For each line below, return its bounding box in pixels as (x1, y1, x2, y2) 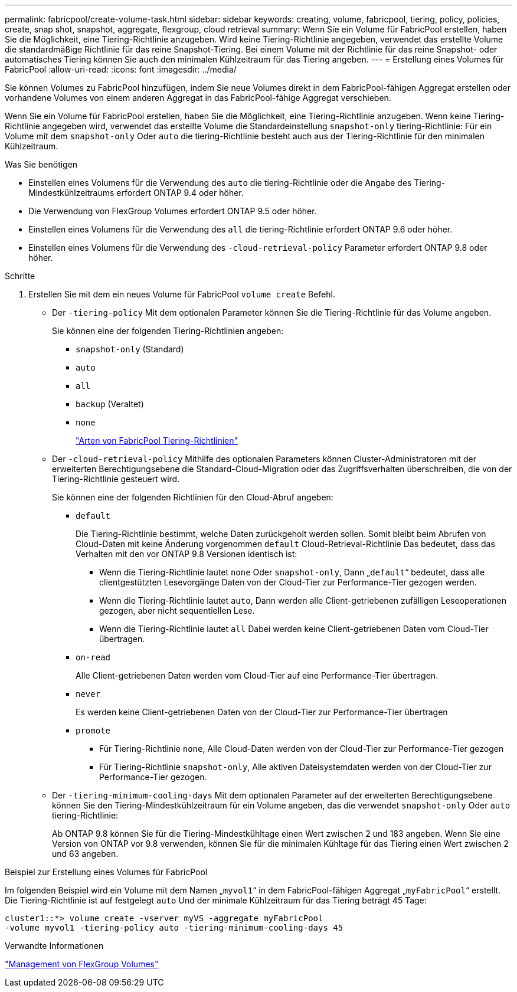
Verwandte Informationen (5, 941, 104, 951)
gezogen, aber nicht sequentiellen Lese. (99, 605, 255, 616)
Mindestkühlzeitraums (28, 188, 114, 198)
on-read (76, 653, 111, 662)
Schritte (5, 271, 35, 281)
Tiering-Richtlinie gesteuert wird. (52, 474, 180, 484)
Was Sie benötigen (5, 159, 78, 169)
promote (76, 726, 111, 735)
